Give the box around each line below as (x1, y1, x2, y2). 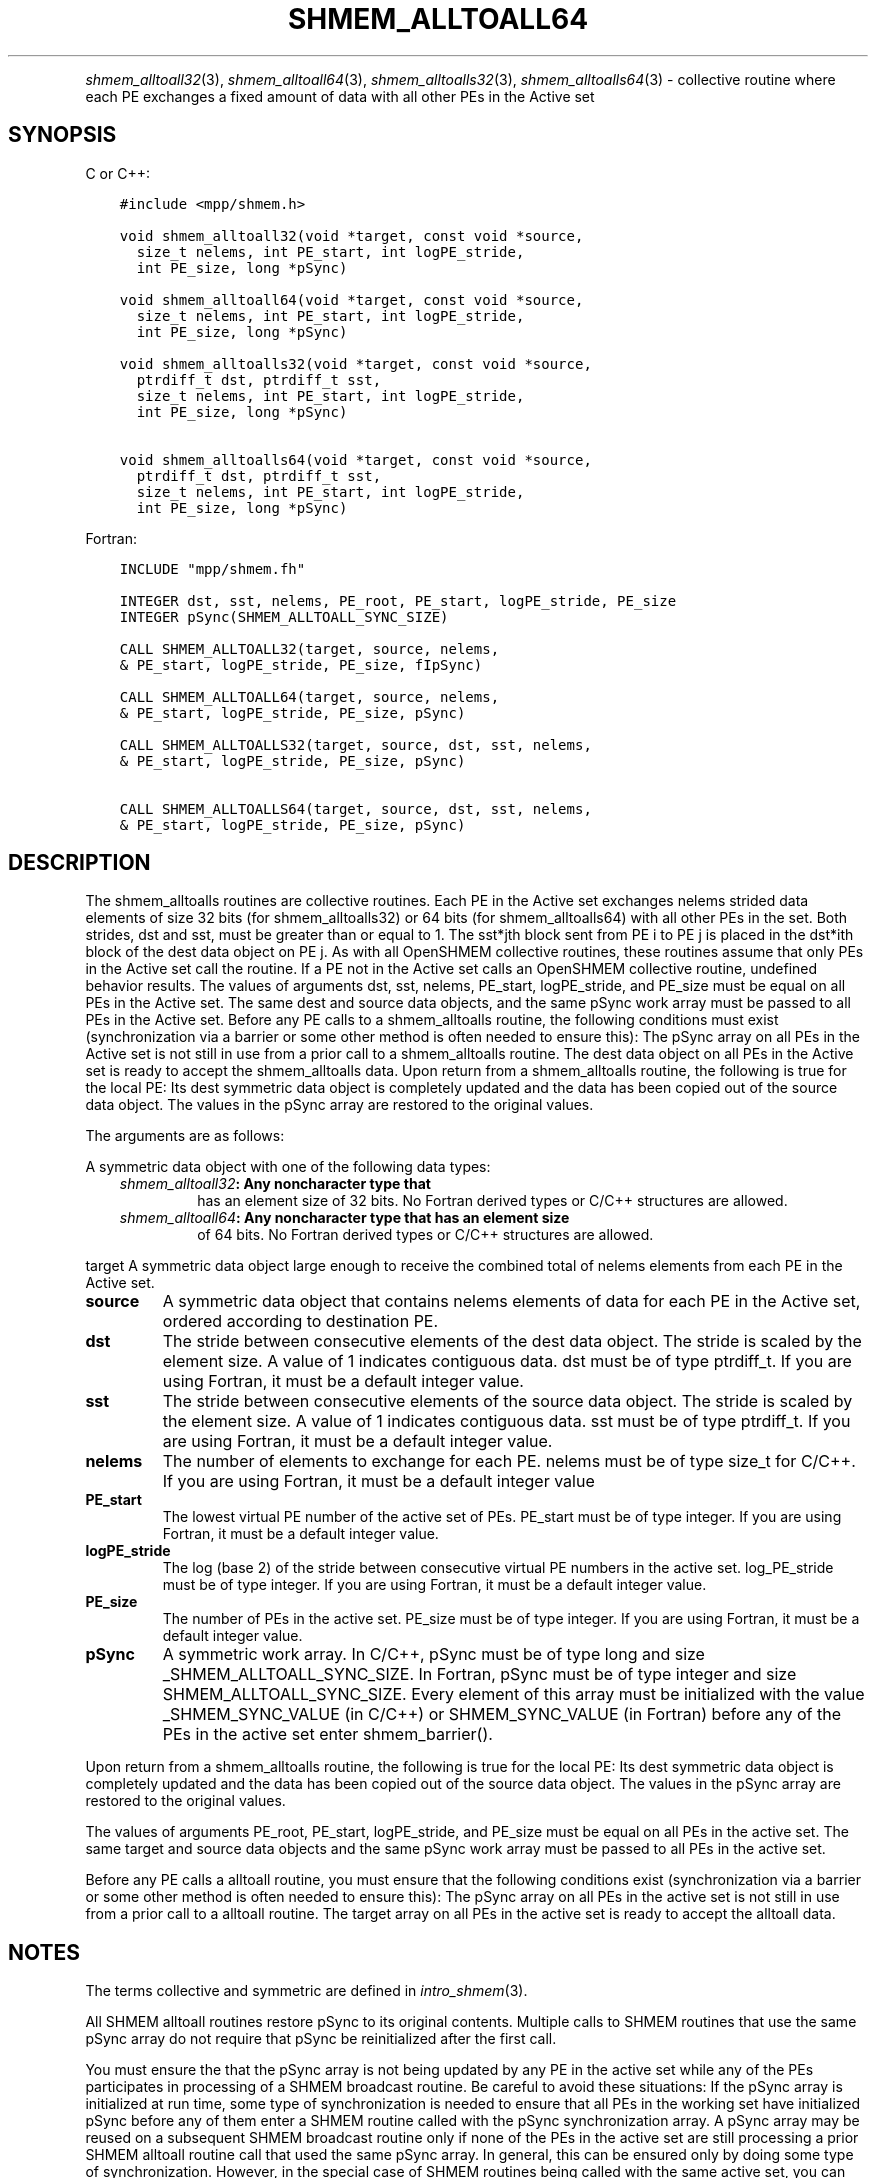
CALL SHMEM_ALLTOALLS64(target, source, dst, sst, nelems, (119, 800, 592, 817)
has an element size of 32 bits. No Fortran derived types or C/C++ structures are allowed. (197, 1192, 788, 1210)
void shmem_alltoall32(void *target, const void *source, (119, 227, 584, 244)
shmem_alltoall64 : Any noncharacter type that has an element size (119, 1209, 570, 1227)
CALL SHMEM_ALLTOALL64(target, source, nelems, (119, 688, 500, 705)
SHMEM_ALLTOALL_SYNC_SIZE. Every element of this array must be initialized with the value (162, 1684, 865, 1705)
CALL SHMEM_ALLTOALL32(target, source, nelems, (119, 640, 500, 657)
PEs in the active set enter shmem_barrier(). (162, 1724, 493, 1745)
